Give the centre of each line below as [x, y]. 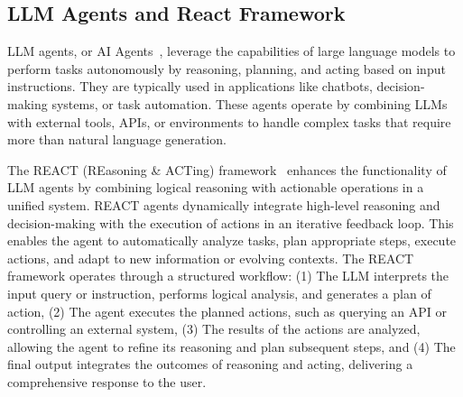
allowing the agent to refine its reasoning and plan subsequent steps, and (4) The [231, 346]
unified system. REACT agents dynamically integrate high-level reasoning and [224, 204]
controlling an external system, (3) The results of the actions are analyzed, [214, 329]
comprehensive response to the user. [107, 381]
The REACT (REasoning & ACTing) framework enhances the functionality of [227, 169]
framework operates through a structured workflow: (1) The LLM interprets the [228, 276]
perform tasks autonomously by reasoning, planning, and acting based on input [227, 68]
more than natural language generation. [117, 139]
